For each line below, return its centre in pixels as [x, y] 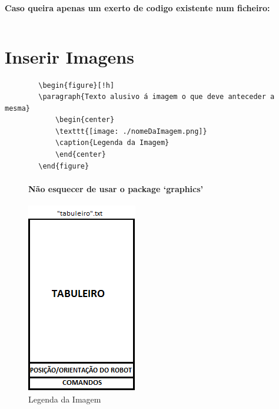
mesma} [17, 108]
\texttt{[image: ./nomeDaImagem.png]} [131, 131]
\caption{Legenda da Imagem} [112, 143]
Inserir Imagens [69, 56]
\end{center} [80, 155]
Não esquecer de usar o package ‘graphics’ [116, 188]
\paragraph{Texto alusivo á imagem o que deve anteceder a [157, 97]
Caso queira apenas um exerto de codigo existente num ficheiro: [137, 7]
